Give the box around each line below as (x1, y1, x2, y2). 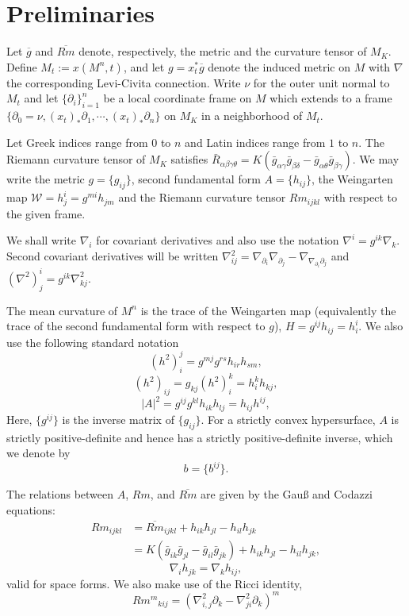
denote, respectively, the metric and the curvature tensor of (78, 43, 367, 60)
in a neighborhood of (201, 107, 303, 124)
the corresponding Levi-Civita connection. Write (6, 74, 241, 90)
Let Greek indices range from (6, 133, 148, 150)
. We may (352, 151, 399, 167)
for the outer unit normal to (253, 74, 390, 90)
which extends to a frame (269, 90, 392, 106)
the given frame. (6, 205, 86, 221)
